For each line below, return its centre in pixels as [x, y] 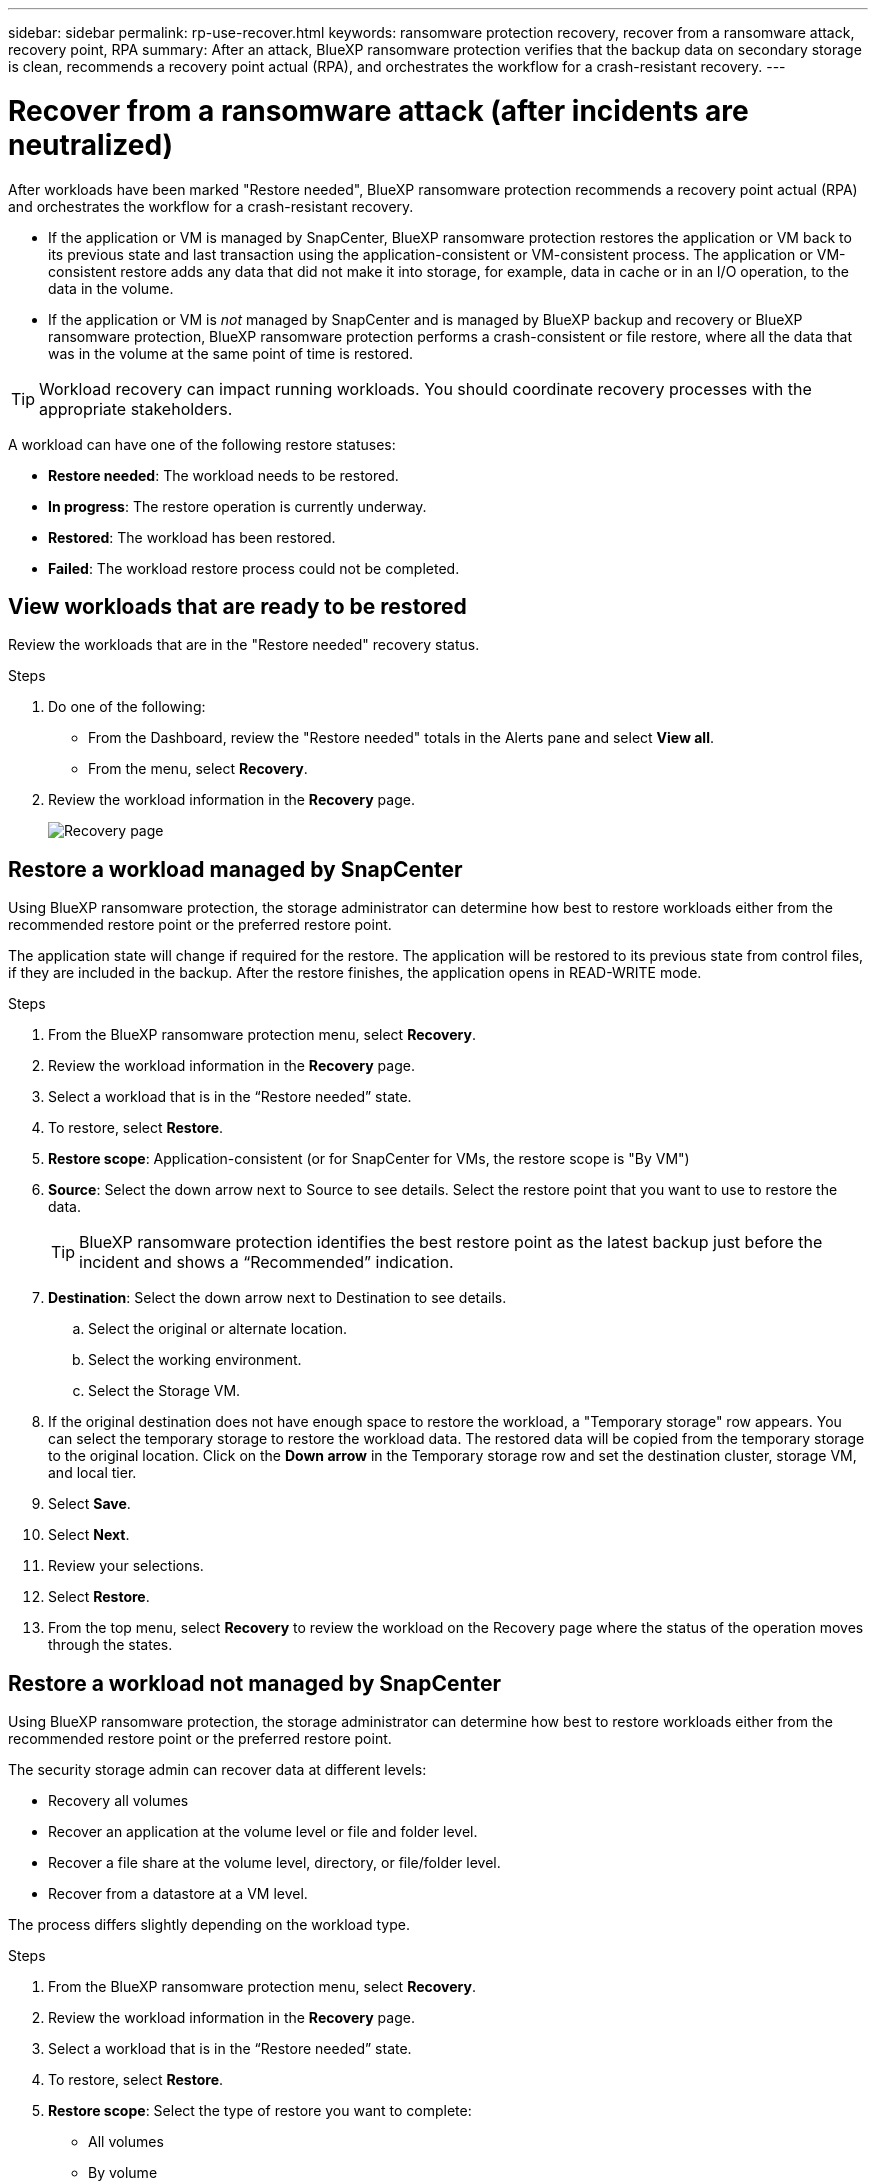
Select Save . [89, 1504]
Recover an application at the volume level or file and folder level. [263, 1832]
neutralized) [91, 144]
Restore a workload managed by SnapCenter [235, 869]
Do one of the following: [127, 707]
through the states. [110, 1645]
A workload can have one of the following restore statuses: [202, 444]
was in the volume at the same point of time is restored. [231, 353]
